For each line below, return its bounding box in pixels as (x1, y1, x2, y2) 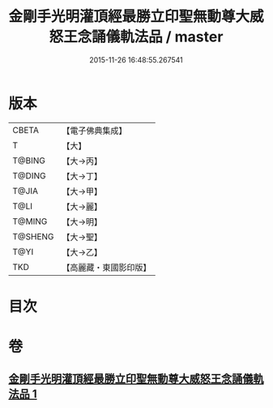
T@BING (12, 155, 46, 166)
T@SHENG (12, 230, 54, 242)
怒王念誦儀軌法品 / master (49, 28, 224, 46)
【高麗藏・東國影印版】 (62, 261, 151, 273)
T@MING (12, 216, 48, 227)
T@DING (12, 170, 46, 181)
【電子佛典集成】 (62, 125, 127, 136)
